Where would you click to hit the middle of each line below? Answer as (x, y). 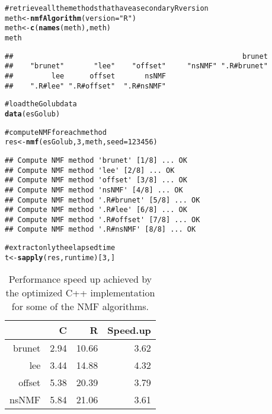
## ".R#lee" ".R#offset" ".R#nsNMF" (86, 86)
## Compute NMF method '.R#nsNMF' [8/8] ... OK (100, 230)
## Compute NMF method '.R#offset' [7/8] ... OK (103, 219)
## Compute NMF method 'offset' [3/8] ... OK (96, 180)
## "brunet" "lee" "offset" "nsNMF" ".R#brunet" (136, 66)
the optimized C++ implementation (80, 293)
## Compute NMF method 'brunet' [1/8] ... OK (96, 160)
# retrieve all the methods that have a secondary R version (107, 8)
